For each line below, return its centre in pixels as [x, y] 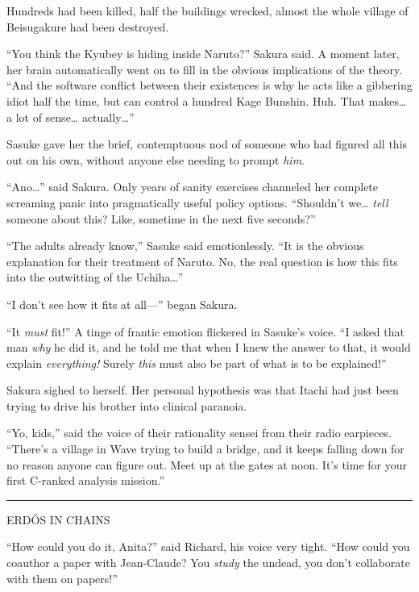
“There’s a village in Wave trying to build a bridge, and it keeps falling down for [205, 449]
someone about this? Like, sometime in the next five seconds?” [161, 218]
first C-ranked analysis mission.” [86, 480]
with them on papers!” [62, 578]
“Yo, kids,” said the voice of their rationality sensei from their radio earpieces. [199, 433]
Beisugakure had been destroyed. [88, 26]
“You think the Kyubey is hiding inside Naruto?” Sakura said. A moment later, [203, 54]
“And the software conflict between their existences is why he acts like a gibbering [209, 85]
